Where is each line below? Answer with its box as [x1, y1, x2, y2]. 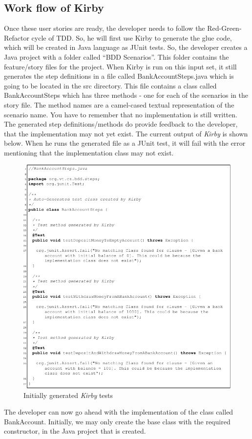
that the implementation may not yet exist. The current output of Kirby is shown [4, 128, 248, 138]
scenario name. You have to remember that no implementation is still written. [4, 109, 237, 119]
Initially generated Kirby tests [23, 390, 113, 400]
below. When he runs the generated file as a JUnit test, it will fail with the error [4, 138, 246, 148]
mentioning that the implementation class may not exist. [4, 147, 174, 157]
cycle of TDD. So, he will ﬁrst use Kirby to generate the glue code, [31, 32, 232, 43]
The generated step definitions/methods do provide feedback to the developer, [4, 119, 238, 129]
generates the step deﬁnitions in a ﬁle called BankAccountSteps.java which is [4, 71, 234, 81]
